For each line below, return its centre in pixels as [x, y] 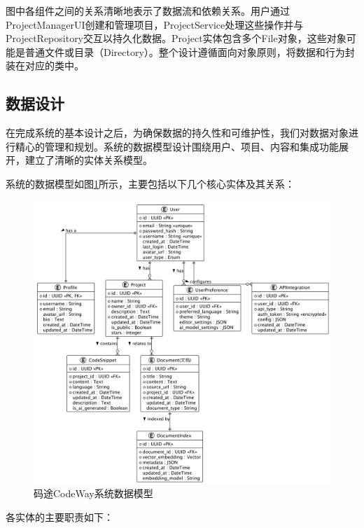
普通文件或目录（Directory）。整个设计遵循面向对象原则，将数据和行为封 [190, 51]
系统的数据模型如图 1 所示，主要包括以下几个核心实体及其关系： [150, 183]
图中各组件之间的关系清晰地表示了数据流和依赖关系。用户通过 [148, 11]
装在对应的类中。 [45, 65]
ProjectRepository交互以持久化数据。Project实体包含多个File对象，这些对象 [176, 38]
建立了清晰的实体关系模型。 [89, 160]
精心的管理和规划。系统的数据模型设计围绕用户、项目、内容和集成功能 [177, 146]
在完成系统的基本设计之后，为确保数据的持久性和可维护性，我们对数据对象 [177, 133]
